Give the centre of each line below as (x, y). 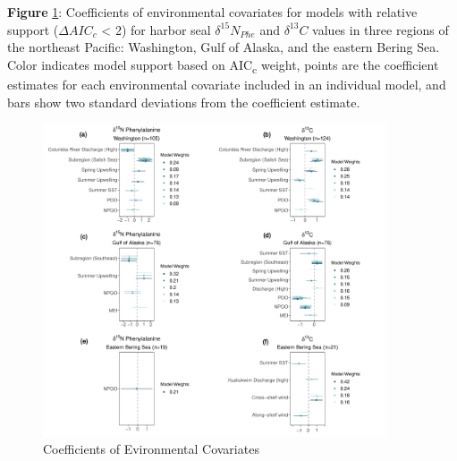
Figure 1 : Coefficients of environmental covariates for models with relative (212, 12)
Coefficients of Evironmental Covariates (151, 449)
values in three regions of (381, 29)
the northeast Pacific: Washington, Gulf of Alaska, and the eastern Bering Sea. (224, 47)
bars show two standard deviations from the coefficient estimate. (184, 102)
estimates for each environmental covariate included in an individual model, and (227, 84)
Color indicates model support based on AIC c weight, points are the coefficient (223, 65)
